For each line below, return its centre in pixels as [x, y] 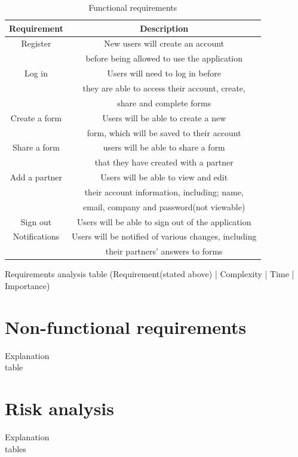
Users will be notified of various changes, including [164, 236]
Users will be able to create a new [164, 117]
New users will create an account [164, 43]
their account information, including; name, [164, 191]
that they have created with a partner [164, 162]
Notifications [36, 236]
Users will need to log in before [164, 73]
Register [36, 43]
